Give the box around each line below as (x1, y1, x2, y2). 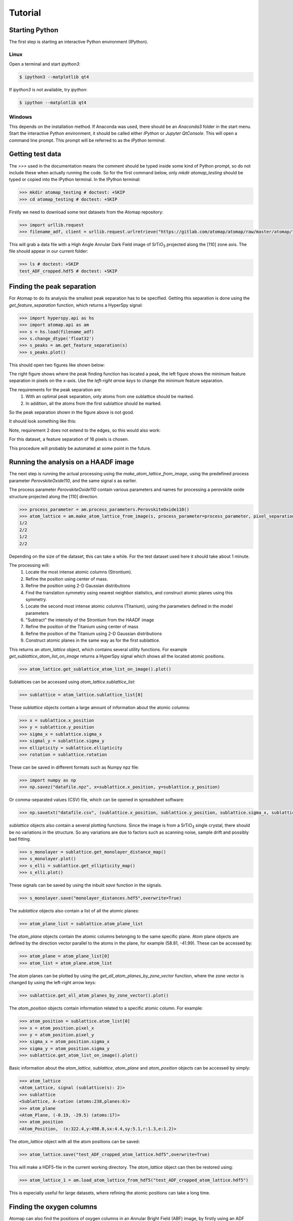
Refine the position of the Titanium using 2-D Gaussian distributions (25, 631, 162, 636)
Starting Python (9, 26, 59, 34)
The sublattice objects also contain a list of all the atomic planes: (9, 908, 139, 914)
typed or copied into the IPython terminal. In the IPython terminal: (9, 176, 141, 183)
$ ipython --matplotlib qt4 (19, 100, 86, 105)
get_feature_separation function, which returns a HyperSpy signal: (9, 302, 143, 308)
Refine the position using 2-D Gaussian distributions (25, 583, 130, 589)
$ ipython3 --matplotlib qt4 (19, 74, 89, 80)
